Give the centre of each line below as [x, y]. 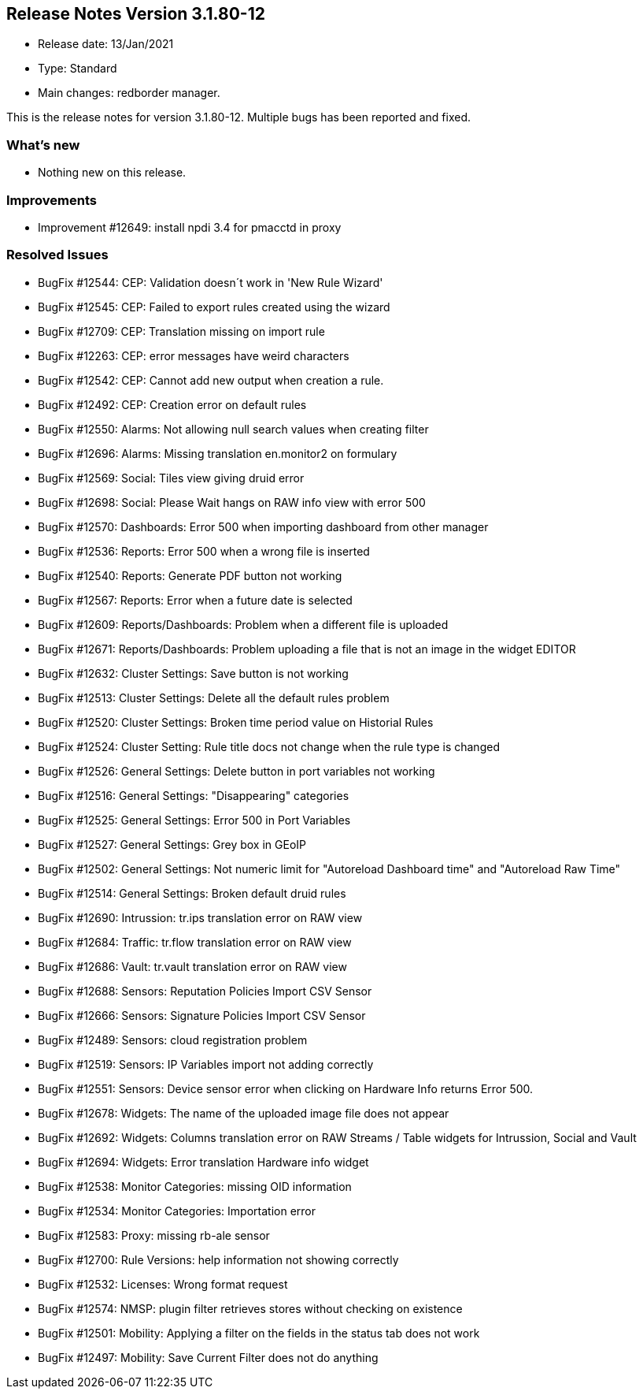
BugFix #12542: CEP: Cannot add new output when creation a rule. [211, 380]
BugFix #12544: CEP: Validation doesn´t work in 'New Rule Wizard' [211, 282]
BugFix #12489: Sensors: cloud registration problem [173, 1040]
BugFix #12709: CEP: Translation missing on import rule [181, 331]
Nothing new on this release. [112, 173]
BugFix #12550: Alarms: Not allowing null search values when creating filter [233, 429]
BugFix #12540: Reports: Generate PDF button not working [190, 575]
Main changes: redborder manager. [129, 93]
